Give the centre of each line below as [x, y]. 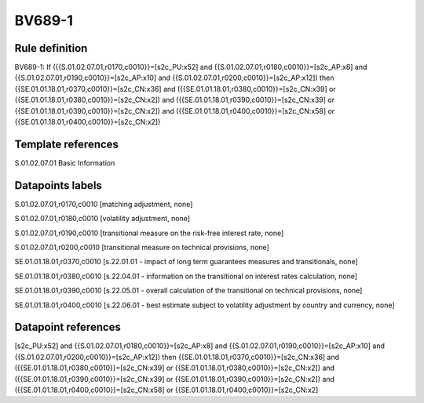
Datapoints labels [58, 185]
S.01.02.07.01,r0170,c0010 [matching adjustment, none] [104, 204]
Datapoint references [68, 327]
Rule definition [51, 48]
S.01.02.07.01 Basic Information [65, 163]
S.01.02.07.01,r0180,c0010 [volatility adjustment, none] [102, 219]
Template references [67, 144]
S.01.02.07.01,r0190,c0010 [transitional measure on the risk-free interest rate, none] [149, 233]
